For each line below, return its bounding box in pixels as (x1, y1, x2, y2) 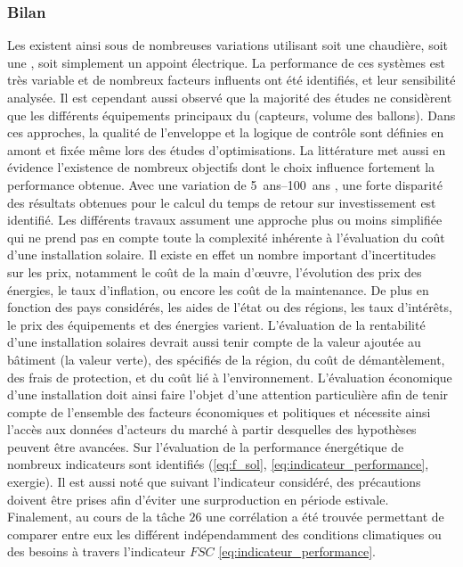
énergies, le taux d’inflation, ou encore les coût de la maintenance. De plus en (7, 280, 429, 299)
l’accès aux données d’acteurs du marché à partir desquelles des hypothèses (7, 420, 417, 439)
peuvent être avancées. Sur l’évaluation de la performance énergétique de (7, 437, 404, 456)
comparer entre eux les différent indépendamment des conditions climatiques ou (7, 524, 442, 543)
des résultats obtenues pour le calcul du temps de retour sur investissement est (7, 193, 436, 211)
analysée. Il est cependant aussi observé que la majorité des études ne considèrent (7, 88, 452, 106)
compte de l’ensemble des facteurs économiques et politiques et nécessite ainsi (7, 402, 431, 421)
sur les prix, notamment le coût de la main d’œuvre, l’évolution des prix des (7, 262, 422, 281)
